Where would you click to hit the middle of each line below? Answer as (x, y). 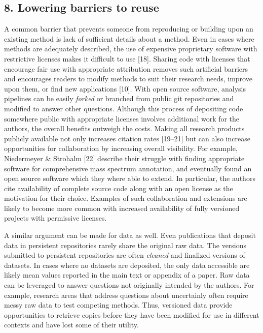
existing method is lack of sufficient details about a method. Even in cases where (129, 38)
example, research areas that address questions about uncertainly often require (126, 295)
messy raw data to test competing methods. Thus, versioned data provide (118, 305)
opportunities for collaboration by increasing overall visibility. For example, (121, 148)
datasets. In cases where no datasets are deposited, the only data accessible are (127, 265)
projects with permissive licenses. (55, 218)
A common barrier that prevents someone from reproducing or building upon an (129, 29)
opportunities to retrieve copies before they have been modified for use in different (132, 314)
